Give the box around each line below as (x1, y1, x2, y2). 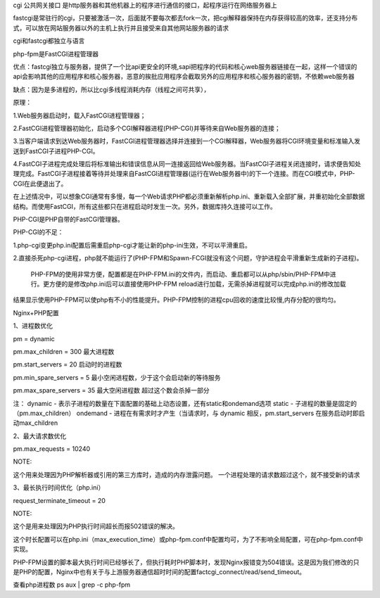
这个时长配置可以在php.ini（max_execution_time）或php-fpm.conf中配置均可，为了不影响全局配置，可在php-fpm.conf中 (13, 535, 364, 543)
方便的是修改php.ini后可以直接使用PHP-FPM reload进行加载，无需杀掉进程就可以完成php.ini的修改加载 (49, 279, 346, 288)
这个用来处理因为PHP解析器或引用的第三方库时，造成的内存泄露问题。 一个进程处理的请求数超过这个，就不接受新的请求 (13, 470, 360, 478)
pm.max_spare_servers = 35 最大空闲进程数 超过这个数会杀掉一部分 (13, 386, 210, 395)
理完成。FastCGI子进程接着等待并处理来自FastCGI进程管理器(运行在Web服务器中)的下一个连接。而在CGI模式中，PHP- (13, 170, 355, 178)
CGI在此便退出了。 (13, 179, 68, 188)
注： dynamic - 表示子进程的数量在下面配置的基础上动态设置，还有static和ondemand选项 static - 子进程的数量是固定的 (13, 399, 357, 407)
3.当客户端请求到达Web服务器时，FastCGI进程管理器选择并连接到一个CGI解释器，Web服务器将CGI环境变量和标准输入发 (13, 137, 361, 146)
